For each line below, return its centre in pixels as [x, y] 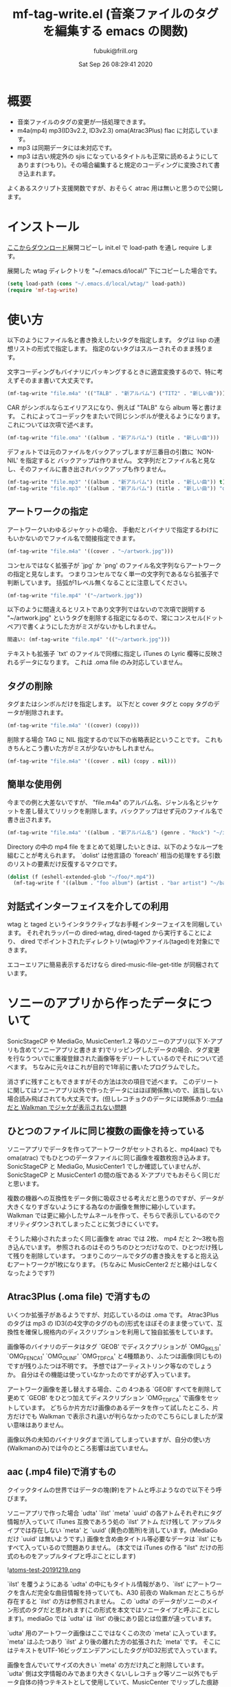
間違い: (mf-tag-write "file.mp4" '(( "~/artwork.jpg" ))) [89, 640]
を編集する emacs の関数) [115, 31]
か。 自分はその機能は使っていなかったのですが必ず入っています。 [101, 1375]
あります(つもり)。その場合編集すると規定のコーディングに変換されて [115, 165]
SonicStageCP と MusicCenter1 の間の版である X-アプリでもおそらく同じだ [114, 1175]
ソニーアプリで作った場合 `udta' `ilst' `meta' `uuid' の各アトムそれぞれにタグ [114, 1513]
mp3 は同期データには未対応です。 [66, 147]
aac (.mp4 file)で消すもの [62, 1472]
